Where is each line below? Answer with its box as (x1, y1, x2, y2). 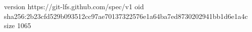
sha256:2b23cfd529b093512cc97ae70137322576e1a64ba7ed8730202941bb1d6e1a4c (4, 11, 248, 21)
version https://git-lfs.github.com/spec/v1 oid (4, 1, 144, 11)
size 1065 (4, 20, 31, 31)
